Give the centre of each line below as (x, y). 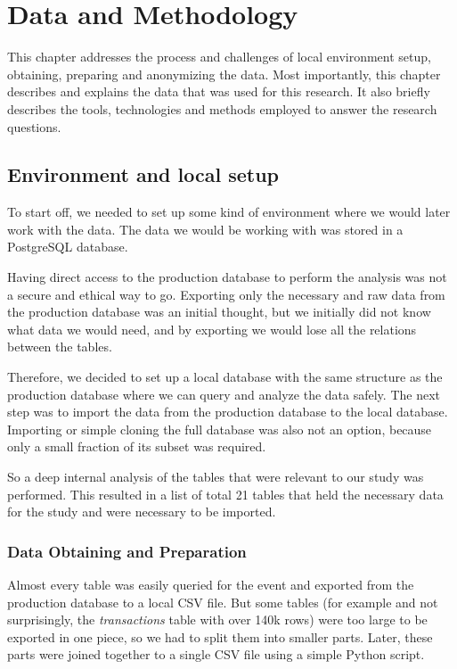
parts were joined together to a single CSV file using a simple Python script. (216, 654)
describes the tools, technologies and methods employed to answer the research (222, 108)
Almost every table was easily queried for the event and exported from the (211, 585)
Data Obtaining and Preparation (127, 551)
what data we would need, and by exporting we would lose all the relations (212, 329)
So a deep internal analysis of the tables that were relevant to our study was (216, 477)
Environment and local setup (143, 174)
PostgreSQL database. (68, 247)
